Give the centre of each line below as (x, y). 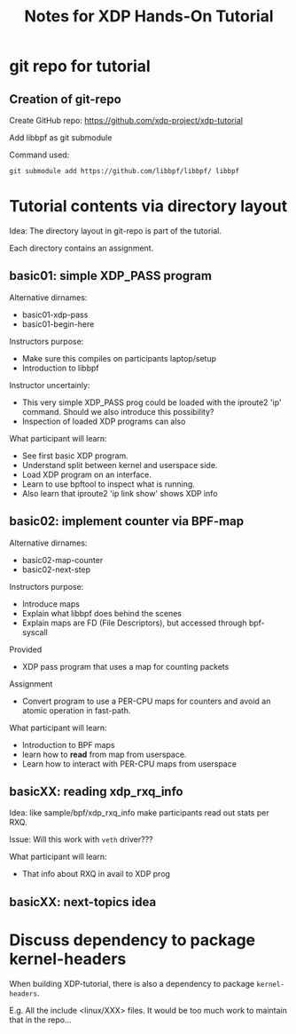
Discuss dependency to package (132, 940)
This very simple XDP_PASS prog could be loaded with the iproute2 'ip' (152, 402)
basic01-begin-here (58, 324)
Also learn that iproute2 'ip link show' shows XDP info (120, 493)
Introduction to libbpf (60, 368)
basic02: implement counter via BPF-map (127, 521)
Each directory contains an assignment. (82, 248)
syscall (35, 632)
